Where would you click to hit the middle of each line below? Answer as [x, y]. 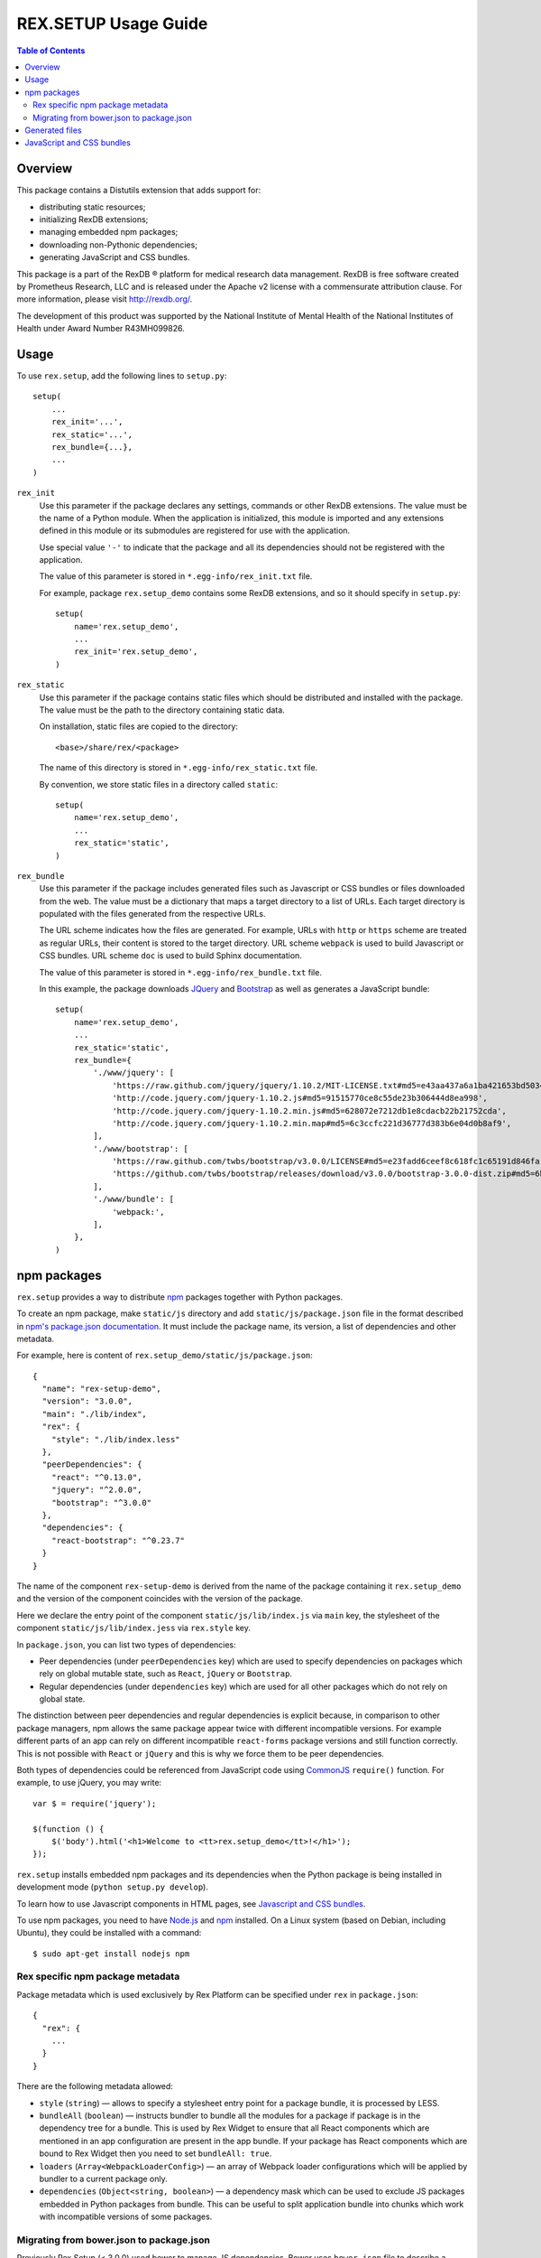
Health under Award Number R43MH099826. [101, 329]
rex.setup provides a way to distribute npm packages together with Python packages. [179, 1297]
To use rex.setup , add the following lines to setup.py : [122, 376]
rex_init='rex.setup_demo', [136, 652]
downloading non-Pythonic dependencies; [119, 245]
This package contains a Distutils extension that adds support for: [139, 191]
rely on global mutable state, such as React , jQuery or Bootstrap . [166, 1674]
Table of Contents [51, 51]
